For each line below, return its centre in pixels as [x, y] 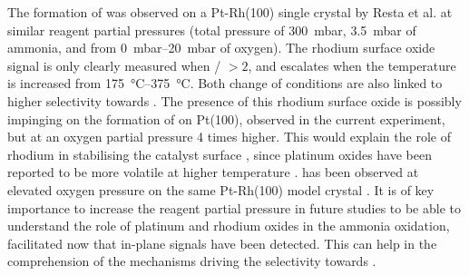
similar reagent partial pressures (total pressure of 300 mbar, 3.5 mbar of [212, 30]
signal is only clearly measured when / [114, 65]
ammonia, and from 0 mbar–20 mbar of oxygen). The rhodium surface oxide [221, 48]
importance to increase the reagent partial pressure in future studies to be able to [234, 207]
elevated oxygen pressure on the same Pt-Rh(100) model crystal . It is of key [221, 189]
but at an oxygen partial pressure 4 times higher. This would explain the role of [229, 137]
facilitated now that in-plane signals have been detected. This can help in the [222, 243]
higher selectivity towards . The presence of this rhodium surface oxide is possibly [234, 100]
